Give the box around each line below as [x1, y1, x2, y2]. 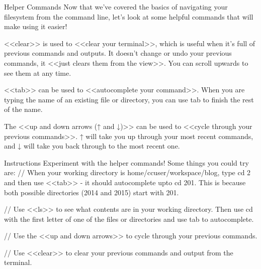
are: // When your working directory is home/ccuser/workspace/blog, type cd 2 [4, 167, 251, 178]
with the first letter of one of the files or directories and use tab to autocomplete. [4, 213, 254, 224]
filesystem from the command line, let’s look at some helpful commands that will [4, 11, 253, 22]
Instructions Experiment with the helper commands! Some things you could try [4, 157, 249, 168]
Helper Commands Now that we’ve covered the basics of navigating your [4, 2, 228, 12]
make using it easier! [4, 21, 67, 32]
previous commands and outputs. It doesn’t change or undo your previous [4, 48, 232, 58]
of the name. [4, 104, 43, 114]
